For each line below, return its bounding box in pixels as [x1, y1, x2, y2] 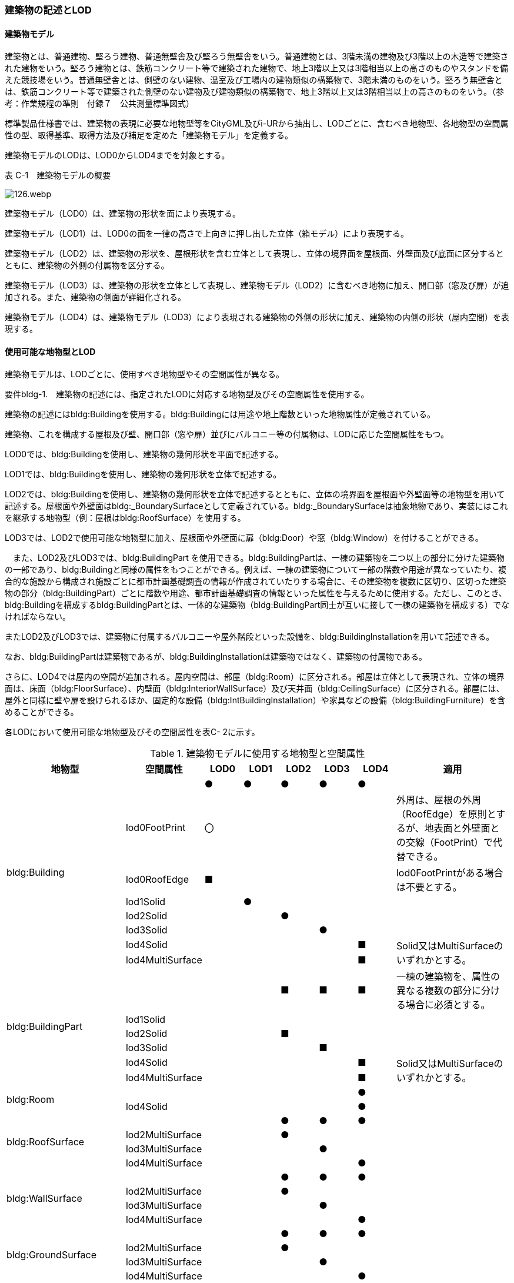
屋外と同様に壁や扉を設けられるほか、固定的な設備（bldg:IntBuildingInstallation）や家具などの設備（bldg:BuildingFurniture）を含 [5, 695, 506, 706]
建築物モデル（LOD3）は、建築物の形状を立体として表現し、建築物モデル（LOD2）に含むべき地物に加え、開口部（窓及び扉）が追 [5, 280, 509, 291]
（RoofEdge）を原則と [396, 808, 496, 820]
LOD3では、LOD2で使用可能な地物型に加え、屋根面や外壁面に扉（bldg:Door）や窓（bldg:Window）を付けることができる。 [5, 533, 483, 543]
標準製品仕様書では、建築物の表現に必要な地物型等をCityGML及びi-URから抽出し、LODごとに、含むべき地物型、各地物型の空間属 [5, 118, 509, 129]
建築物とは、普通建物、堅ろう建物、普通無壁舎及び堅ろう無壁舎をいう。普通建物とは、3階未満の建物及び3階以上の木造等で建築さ [5, 51, 509, 62]
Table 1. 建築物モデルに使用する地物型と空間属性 [150, 747, 365, 760]
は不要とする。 [396, 881, 462, 893]
